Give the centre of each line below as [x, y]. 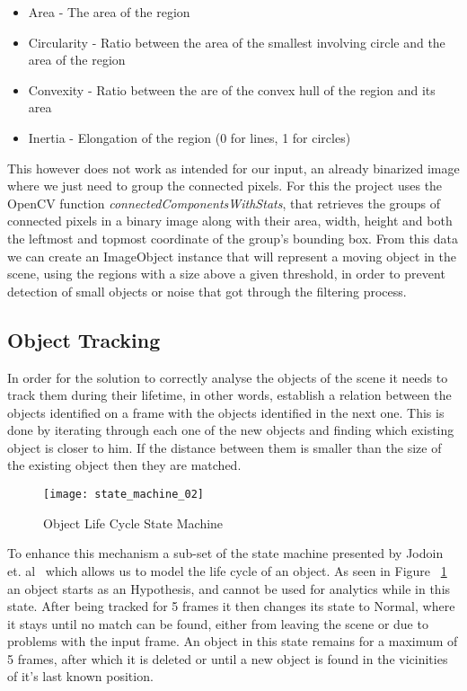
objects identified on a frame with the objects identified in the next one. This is [226, 412]
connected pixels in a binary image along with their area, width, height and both [230, 221]
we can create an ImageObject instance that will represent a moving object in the [232, 256]
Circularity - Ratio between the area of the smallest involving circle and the [237, 42]
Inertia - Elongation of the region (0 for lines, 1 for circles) [189, 137]
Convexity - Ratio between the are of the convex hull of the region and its [232, 89]
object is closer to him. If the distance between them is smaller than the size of [225, 447]
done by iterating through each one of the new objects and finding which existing [231, 430]
